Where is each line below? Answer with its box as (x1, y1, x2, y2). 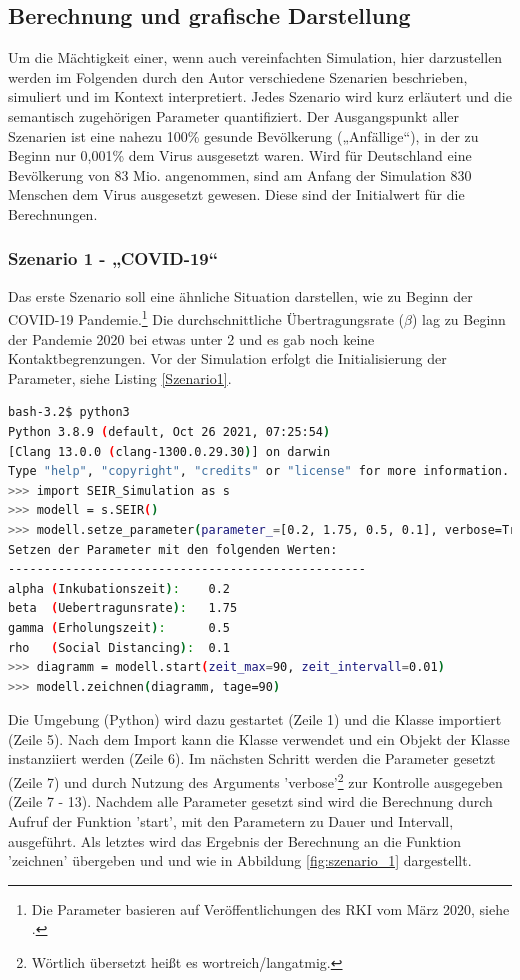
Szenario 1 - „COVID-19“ (8, 246, 219, 271)
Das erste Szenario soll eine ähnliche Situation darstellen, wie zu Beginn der (8, 285, 473, 306)
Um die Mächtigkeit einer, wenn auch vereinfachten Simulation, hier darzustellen (8, 47, 503, 68)
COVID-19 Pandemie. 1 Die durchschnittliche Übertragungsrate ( (8, 306, 405, 330)
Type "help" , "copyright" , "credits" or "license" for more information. (8, 464, 510, 479)
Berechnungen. (8, 203, 98, 224)
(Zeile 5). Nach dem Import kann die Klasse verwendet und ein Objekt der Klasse (8, 728, 510, 749)
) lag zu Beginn (411, 309, 506, 330)
